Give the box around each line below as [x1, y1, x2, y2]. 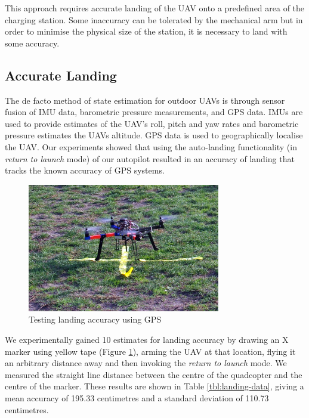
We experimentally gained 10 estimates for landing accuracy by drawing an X [5, 333, 289, 346]
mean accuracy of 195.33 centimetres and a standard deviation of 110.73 [5, 391, 269, 404]
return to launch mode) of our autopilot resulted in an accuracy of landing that [5, 152, 295, 165]
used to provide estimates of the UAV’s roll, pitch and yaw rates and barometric [5, 117, 299, 129]
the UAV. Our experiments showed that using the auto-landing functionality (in [5, 140, 297, 153]
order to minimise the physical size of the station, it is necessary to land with [5, 25, 288, 38]
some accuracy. [5, 36, 60, 49]
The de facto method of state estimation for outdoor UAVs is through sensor [5, 94, 285, 106]
